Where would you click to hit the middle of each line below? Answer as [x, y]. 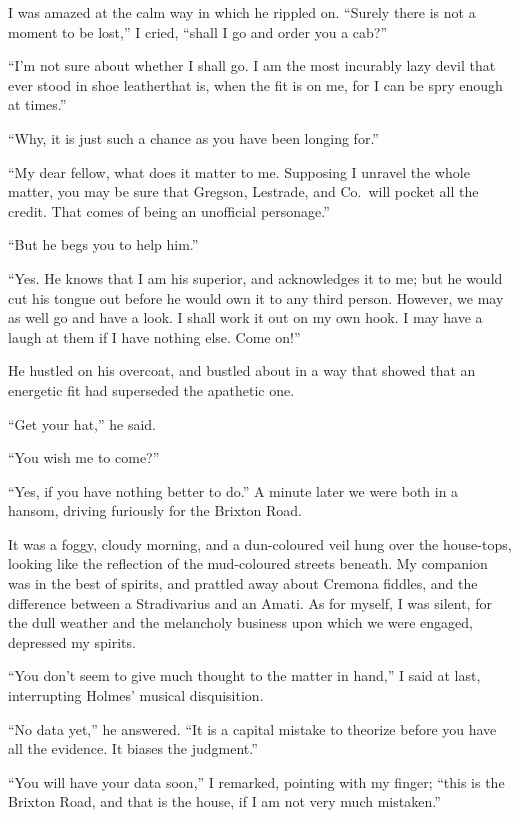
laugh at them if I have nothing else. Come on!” [154, 336]
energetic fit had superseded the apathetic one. [151, 389]
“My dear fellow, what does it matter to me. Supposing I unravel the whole [239, 171]
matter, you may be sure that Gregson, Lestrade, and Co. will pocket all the [243, 191]
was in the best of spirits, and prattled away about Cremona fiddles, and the [243, 583]
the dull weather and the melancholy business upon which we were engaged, [241, 622]
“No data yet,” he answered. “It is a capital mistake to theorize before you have [252, 728]
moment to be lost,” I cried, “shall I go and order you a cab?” [198, 31]
